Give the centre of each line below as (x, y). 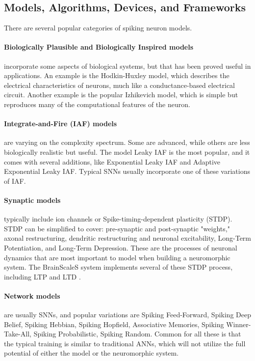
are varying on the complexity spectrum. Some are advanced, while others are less (127, 142)
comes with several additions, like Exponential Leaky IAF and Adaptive (112, 161)
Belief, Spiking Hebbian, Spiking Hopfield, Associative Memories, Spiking (114, 324)
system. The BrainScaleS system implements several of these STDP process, (118, 267)
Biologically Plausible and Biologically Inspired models (99, 47)
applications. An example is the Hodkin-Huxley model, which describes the (117, 75)
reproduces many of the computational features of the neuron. (97, 104)
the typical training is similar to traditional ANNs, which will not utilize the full (125, 343)
